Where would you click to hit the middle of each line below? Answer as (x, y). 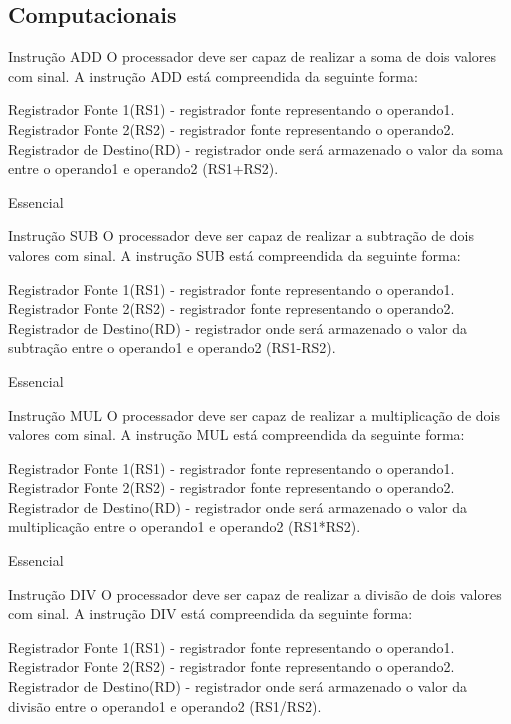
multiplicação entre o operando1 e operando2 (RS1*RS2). (184, 526)
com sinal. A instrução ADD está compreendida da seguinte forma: (213, 75)
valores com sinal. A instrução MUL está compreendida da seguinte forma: (236, 434)
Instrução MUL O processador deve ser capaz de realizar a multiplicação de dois (254, 414)
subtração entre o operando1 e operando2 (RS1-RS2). (172, 347)
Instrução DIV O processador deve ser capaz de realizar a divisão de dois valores (255, 593)
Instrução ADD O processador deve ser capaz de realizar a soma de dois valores (252, 56)
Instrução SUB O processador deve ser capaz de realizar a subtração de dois (241, 235)
